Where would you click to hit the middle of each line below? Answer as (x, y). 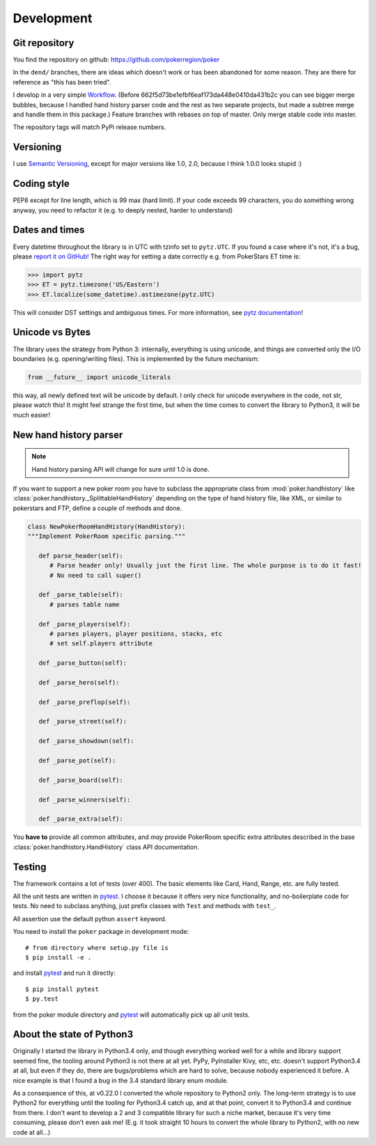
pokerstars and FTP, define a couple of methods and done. (97, 508)
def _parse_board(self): (81, 780)
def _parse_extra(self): (81, 819)
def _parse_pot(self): (77, 761)
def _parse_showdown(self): (87, 741)
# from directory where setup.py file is (97, 947)
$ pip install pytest (62, 989)
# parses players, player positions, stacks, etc (136, 633)
